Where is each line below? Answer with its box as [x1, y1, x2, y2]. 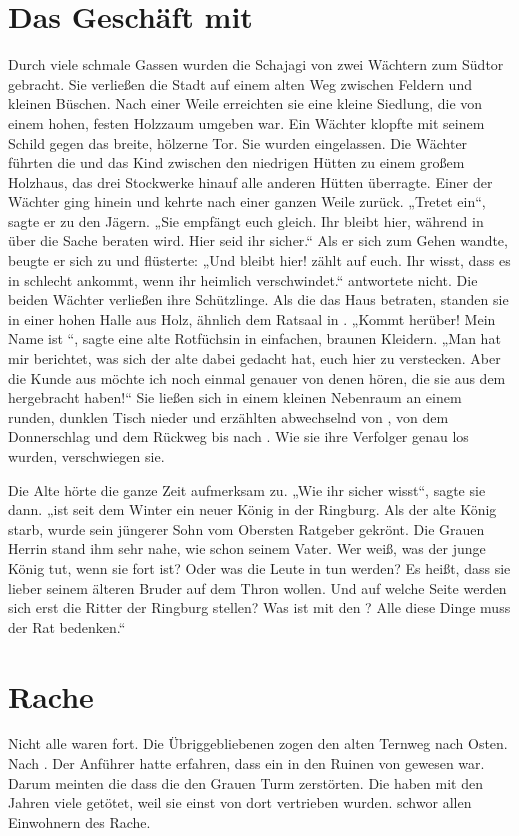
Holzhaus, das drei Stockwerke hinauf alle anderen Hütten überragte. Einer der [8, 171, 493, 192]
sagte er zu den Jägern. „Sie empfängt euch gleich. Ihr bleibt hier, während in [8, 210, 484, 231]
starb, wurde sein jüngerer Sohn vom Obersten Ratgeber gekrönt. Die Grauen [8, 518, 485, 539]
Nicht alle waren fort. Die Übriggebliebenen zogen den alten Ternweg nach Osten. [8, 733, 508, 754]
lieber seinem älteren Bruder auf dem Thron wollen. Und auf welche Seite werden [8, 577, 507, 598]
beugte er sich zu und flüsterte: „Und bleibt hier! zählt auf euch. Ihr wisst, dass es [8, 250, 511, 271]
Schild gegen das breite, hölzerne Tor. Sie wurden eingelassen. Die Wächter [8, 132, 468, 153]
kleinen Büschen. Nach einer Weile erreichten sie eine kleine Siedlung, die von [8, 93, 483, 114]
